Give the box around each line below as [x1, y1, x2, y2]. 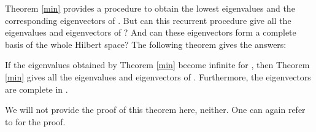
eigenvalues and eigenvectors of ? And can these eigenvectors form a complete [5, 26, 296, 39]
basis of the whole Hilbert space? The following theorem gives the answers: [5, 37, 287, 50]
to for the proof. [5, 115, 66, 128]
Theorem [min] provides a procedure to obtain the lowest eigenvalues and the [5, 2, 295, 14]
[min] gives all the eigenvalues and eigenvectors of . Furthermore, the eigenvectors [5, 70, 311, 83]
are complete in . [5, 82, 68, 95]
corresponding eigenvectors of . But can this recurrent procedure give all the [5, 14, 291, 26]
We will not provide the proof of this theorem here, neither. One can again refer [5, 103, 306, 116]
